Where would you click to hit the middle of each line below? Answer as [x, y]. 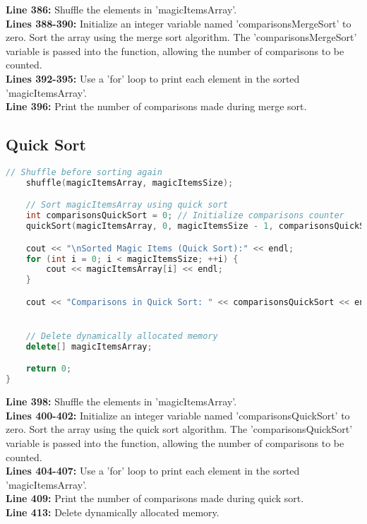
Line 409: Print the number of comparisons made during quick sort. [155, 498]
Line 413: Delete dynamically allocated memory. [113, 512]
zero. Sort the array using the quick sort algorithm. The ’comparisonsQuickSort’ [179, 429]
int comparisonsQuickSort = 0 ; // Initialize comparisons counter [185, 216]
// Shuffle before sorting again [84, 172]
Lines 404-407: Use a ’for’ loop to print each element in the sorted [153, 471]
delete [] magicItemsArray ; [89, 346]
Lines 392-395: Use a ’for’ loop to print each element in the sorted [153, 78]
